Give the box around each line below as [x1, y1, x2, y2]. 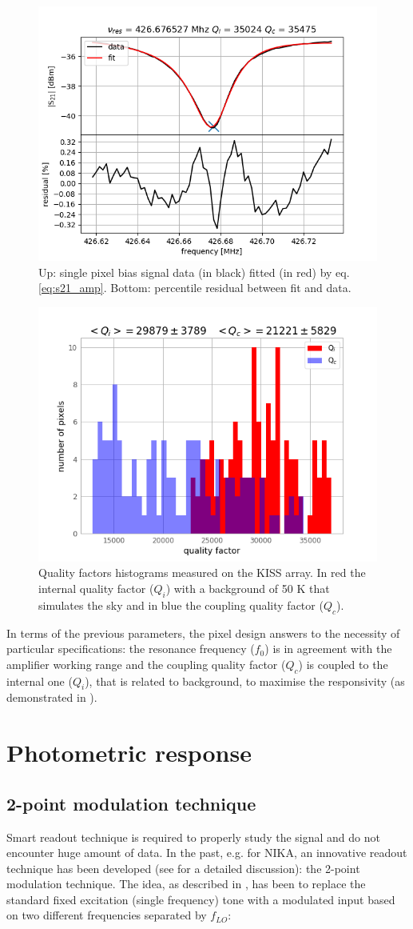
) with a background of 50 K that [165, 579, 330, 596]
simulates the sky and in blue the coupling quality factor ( [38, 596, 324, 613]
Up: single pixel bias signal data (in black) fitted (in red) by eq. [38, 263, 350, 280]
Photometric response [6, 736, 252, 769]
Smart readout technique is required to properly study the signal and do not [6, 828, 380, 845]
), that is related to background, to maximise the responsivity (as [85, 672, 405, 689]
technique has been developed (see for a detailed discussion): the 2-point [6, 859, 360, 876]
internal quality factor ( [38, 579, 154, 596]
